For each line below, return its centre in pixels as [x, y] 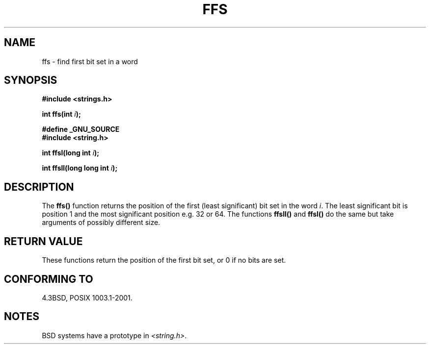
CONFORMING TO [49, 279]
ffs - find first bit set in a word [90, 61]
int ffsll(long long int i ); [80, 168]
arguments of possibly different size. [101, 223]
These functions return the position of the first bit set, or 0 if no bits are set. [164, 260]
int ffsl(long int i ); [71, 153]
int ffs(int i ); [61, 114]
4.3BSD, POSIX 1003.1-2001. [87, 298]
